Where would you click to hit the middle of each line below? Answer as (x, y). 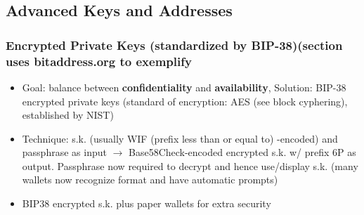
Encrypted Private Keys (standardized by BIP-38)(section (174, 45)
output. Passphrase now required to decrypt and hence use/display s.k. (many (190, 165)
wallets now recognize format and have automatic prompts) (150, 180)
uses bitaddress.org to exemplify (99, 61)
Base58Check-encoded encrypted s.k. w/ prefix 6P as (242, 152)
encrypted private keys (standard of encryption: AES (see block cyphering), (185, 101)
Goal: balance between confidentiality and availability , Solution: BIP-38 (184, 87)
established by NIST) (68, 115)
